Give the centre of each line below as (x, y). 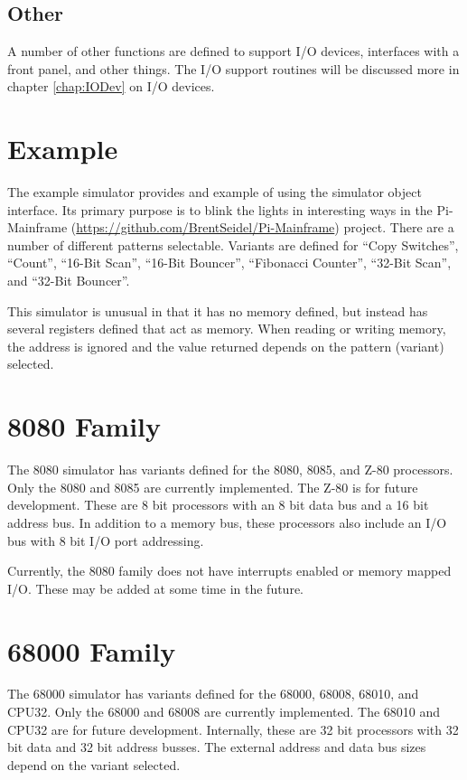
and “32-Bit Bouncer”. (69, 281)
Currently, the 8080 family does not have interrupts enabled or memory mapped (229, 571)
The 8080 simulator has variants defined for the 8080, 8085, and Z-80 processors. (230, 470)
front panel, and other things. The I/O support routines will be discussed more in (233, 68)
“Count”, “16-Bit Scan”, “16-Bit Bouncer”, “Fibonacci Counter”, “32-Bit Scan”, (229, 263)
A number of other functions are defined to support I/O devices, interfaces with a (233, 51)
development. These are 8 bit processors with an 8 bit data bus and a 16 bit (218, 505)
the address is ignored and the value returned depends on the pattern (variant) (226, 346)
